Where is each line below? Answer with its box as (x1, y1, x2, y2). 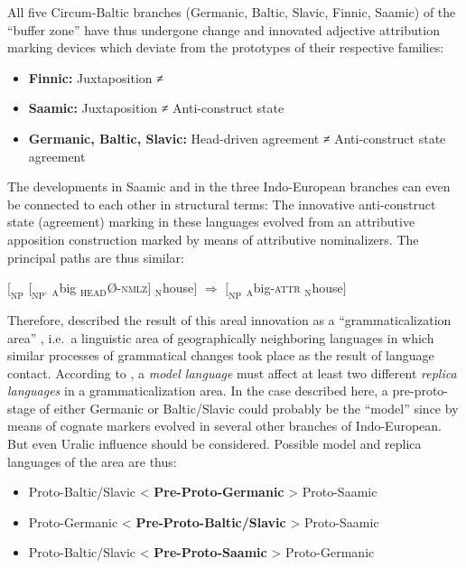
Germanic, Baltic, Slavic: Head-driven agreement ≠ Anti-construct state (28, 128, 446, 147)
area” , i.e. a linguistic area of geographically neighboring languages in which (7, 328, 434, 347)
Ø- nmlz (107, 278, 148, 297)
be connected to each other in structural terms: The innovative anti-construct (7, 194, 436, 213)
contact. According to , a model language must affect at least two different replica (7, 363, 457, 382)
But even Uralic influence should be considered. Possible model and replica (7, 434, 422, 453)
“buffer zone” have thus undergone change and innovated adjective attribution (7, 20, 440, 39)
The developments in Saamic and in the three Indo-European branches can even (7, 177, 451, 196)
